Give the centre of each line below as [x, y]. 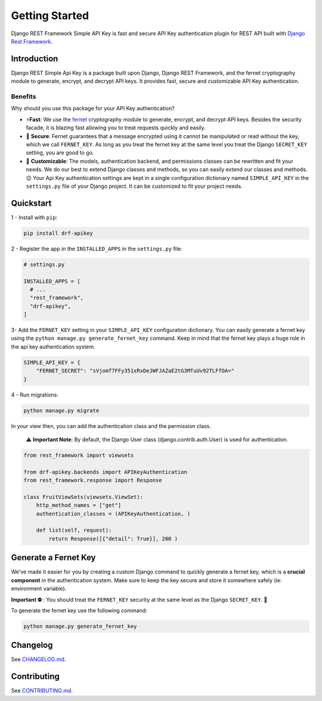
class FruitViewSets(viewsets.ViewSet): [83, 497]
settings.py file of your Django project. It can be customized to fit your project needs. [134, 186]
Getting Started [50, 15]
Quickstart [31, 203]
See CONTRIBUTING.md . [42, 691]
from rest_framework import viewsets [79, 455]
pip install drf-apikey [58, 233]
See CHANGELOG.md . [38, 659]
